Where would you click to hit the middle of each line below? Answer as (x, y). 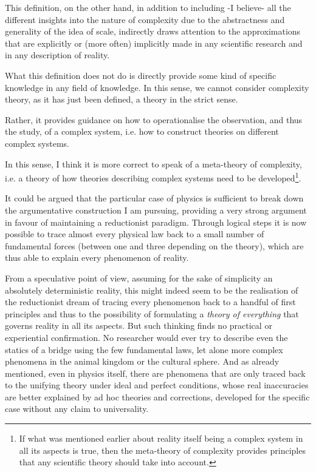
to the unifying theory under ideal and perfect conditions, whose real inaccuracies (157, 385)
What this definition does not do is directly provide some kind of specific (141, 75)
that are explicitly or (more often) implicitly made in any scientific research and (154, 43)
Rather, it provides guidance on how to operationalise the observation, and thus (154, 119)
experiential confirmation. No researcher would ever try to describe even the (146, 337)
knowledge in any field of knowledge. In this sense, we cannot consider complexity (157, 87)
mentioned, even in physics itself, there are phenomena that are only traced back (155, 373)
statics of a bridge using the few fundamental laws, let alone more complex (144, 349)
